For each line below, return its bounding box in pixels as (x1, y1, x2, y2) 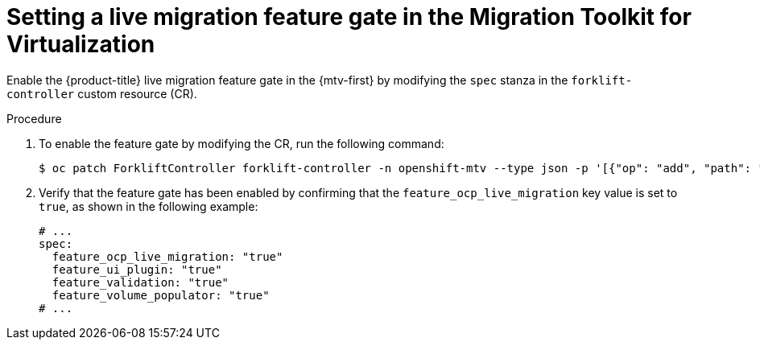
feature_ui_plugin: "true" (52, 262, 222, 276)
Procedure (6, 111, 62, 126)
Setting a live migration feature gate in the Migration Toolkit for (6, 3, 692, 31)
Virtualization (6, 31, 155, 58)
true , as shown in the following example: (39, 199, 258, 213)
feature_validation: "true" (52, 275, 229, 289)
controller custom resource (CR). (6, 86, 197, 101)
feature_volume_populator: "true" (52, 288, 270, 302)
